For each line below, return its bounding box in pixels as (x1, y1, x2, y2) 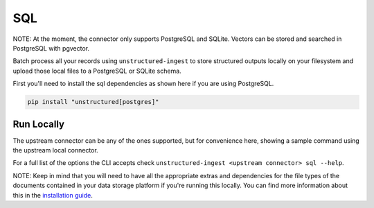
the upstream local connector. (12, 146, 98, 154)
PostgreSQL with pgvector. (12, 44, 90, 52)
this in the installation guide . (12, 191, 93, 199)
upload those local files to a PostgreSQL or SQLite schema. (12, 67, 181, 75)
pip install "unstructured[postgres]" (27, 98, 159, 106)
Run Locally (12, 118, 65, 130)
